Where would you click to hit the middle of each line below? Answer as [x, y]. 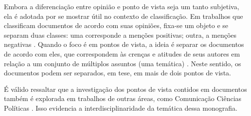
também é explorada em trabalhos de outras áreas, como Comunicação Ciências [123, 98]
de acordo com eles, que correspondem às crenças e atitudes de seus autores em [122, 53]
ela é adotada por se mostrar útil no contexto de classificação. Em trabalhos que [124, 16]
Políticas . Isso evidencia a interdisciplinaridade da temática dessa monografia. [121, 108]
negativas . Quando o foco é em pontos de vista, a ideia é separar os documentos [124, 44]
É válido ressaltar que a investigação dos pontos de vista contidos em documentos [125, 89]
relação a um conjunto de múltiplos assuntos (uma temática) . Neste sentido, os [123, 63]
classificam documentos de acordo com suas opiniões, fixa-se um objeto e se [116, 25]
